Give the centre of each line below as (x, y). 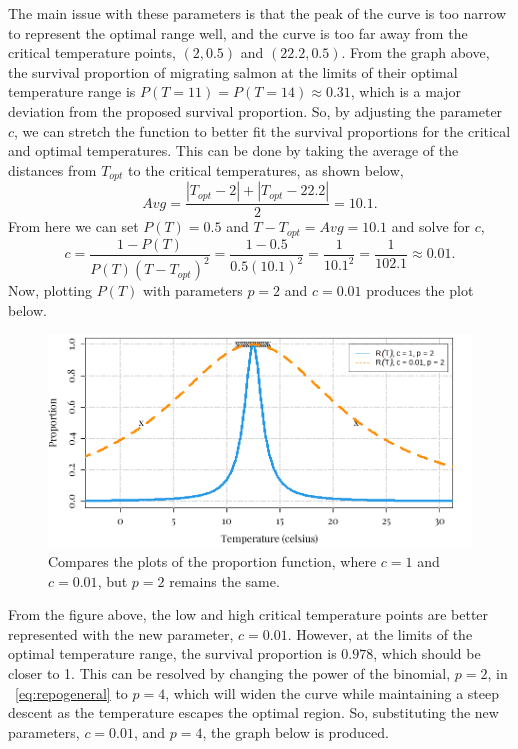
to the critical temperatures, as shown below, (266, 169)
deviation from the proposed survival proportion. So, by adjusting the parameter (255, 110)
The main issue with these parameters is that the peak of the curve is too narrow (257, 13)
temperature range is (72, 91)
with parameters (193, 290)
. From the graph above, (415, 52)
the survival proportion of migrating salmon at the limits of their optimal (233, 71)
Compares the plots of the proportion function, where (212, 561)
